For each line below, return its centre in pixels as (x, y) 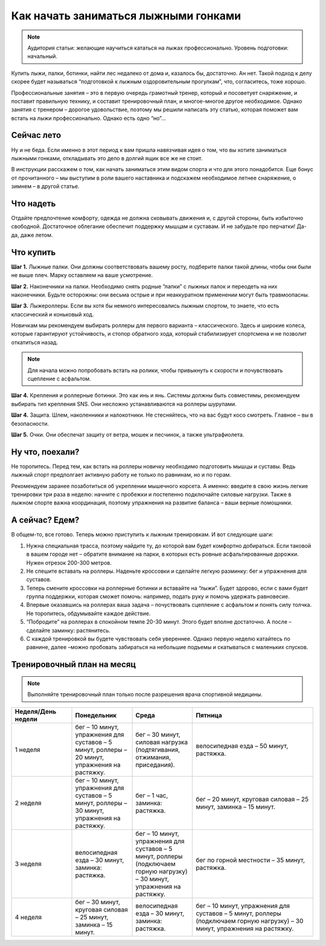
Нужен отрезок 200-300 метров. (69, 563)
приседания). (155, 765)
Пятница (209, 715)
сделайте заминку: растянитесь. (69, 630)
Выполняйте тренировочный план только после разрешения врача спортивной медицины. (145, 694)
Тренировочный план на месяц (73, 664)
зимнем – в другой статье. (45, 186)
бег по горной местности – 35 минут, (250, 860)
